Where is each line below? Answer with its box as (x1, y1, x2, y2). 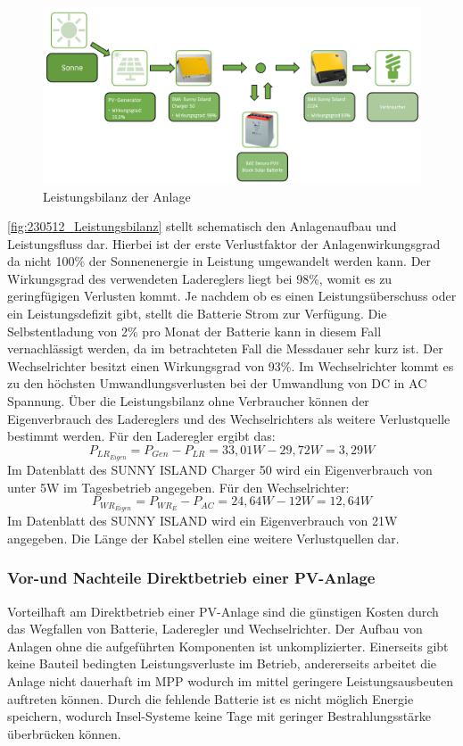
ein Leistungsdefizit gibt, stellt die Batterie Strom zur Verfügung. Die (7, 304, 387, 323)
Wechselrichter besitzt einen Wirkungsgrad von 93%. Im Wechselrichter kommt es (7, 356, 454, 375)
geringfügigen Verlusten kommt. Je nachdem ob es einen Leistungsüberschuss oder (7, 286, 457, 305)
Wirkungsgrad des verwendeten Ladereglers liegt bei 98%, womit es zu (7, 269, 393, 287)
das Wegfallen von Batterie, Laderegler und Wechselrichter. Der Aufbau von (7, 619, 423, 638)
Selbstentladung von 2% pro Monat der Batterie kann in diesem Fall (7, 321, 382, 340)
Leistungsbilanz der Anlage (43, 186, 191, 205)
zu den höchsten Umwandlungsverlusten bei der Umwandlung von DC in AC (7, 374, 427, 393)
